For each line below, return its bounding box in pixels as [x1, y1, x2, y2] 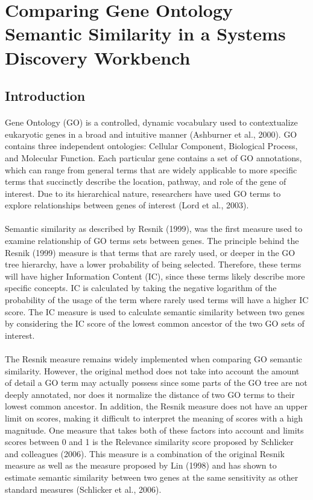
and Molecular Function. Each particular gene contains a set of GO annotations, [5, 151, 302, 164]
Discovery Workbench [5, 45, 191, 69]
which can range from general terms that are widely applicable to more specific [5, 163, 297, 176]
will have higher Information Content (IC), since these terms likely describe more [5, 269, 305, 282]
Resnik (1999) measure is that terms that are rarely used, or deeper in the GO [5, 246, 296, 258]
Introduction [5, 86, 86, 105]
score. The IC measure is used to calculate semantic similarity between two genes [5, 305, 305, 318]
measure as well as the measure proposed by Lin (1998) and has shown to [5, 459, 277, 472]
